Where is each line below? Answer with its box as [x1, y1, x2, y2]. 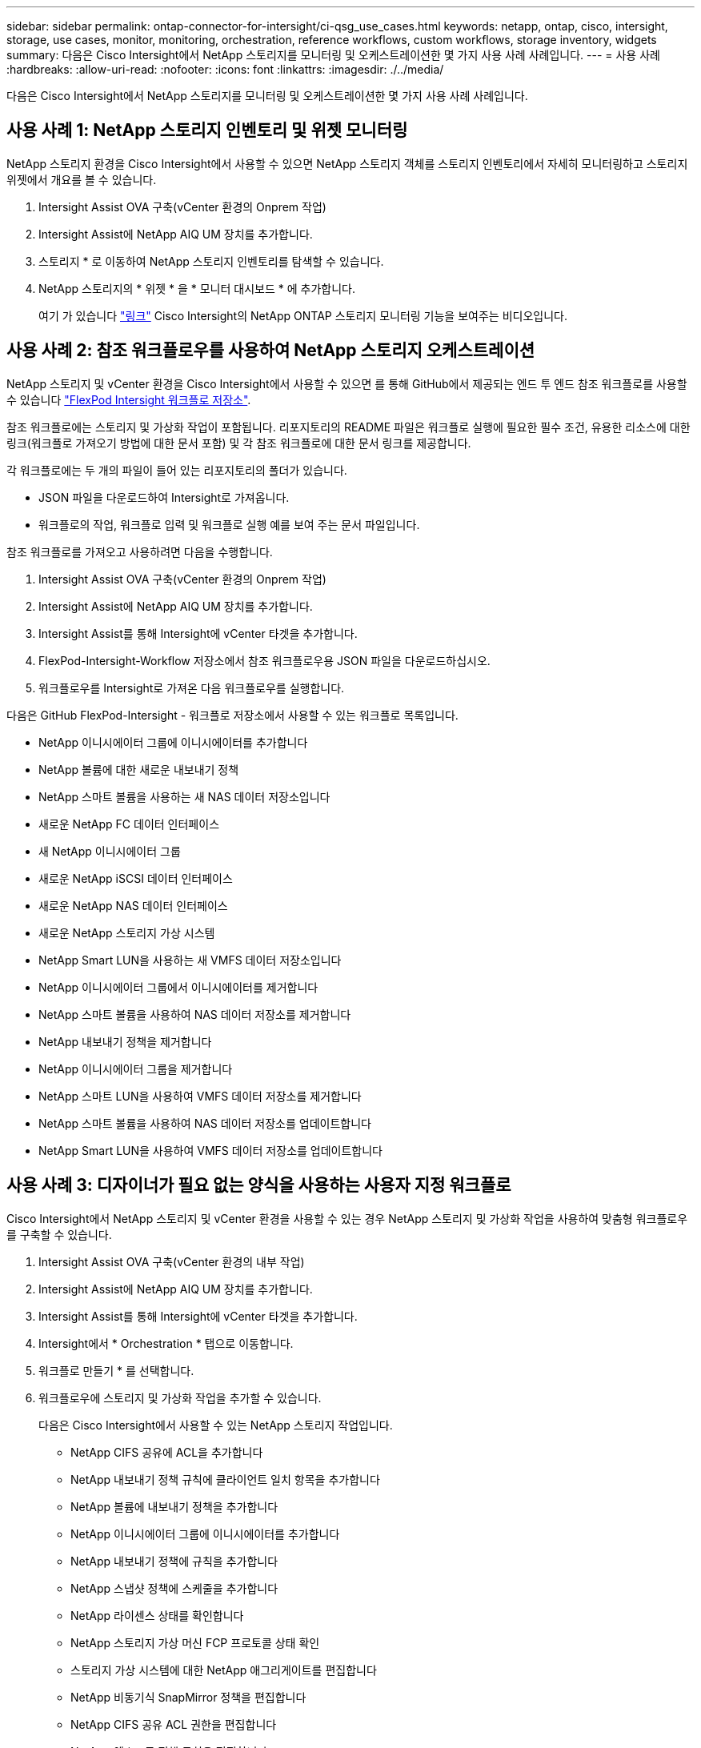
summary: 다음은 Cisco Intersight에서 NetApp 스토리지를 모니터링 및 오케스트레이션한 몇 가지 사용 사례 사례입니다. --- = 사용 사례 [6, 48, 660, 62]
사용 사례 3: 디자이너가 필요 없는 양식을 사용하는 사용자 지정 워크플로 [6, 1175, 511, 1196]
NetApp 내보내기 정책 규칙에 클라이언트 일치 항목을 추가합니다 [70, 1472, 380, 1486]
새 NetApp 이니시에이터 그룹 [38, 844, 181, 858]
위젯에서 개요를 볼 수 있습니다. [6, 172, 157, 186]
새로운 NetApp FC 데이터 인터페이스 [38, 816, 220, 831]
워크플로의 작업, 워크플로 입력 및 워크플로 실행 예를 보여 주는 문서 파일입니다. [38, 517, 420, 531]
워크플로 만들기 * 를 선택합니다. [38, 1363, 194, 1377]
